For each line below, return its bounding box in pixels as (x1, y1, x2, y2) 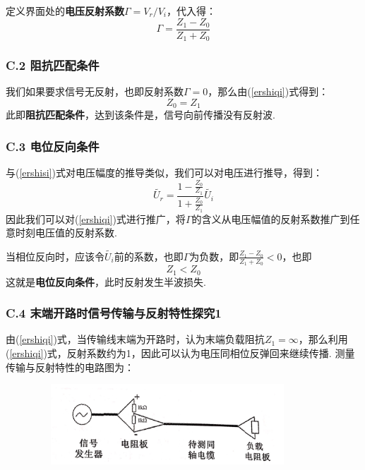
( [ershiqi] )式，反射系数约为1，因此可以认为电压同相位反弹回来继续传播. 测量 (6, 346, 355, 361)
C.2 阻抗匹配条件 (6, 56, 100, 74)
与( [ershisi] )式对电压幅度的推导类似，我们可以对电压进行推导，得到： (6, 165, 323, 180)
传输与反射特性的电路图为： (6, 359, 134, 374)
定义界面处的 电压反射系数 (6, 4, 124, 18)
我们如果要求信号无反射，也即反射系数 (6, 84, 184, 99)
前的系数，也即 (114, 248, 184, 263)
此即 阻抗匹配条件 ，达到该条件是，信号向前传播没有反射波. (6, 107, 275, 122)
